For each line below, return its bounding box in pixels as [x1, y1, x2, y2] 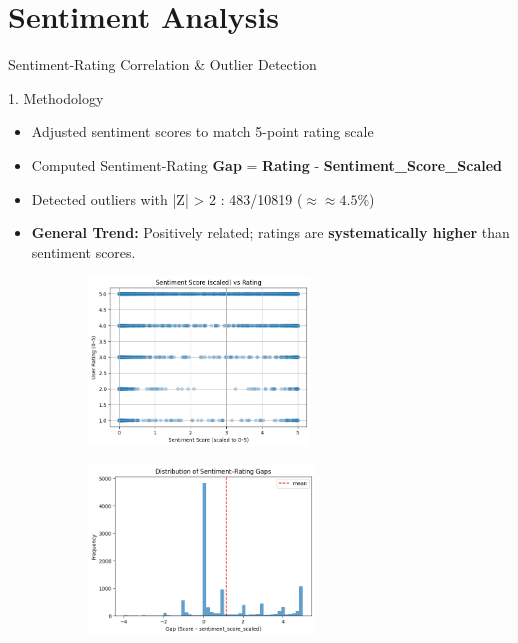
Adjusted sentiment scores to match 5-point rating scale [31, 121, 374, 142]
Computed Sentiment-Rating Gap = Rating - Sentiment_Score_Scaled [31, 154, 503, 175]
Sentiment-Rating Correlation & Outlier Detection [8, 54, 317, 75]
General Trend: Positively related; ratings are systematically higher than [31, 222, 510, 243]
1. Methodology [8, 87, 104, 108]
